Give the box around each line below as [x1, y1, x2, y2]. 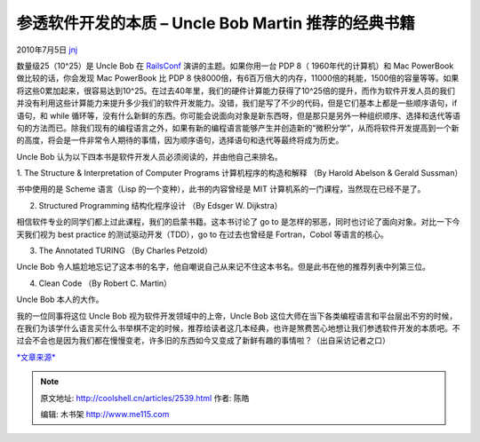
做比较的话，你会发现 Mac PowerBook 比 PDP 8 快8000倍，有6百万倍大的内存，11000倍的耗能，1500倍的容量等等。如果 [16, 73, 460, 83]
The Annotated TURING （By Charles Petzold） [38, 245, 212, 257]
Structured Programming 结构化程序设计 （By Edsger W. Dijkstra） [38, 200, 283, 210]
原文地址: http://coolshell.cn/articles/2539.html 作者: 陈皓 [40, 392, 250, 403]
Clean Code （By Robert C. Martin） [38, 278, 172, 288]
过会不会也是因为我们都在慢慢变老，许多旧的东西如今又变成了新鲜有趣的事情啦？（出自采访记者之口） [16, 335, 390, 346]
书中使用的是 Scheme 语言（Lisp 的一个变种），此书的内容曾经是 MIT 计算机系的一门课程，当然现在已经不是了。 [16, 184, 426, 194]
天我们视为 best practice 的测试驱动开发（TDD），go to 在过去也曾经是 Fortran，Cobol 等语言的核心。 [16, 229, 388, 240]
